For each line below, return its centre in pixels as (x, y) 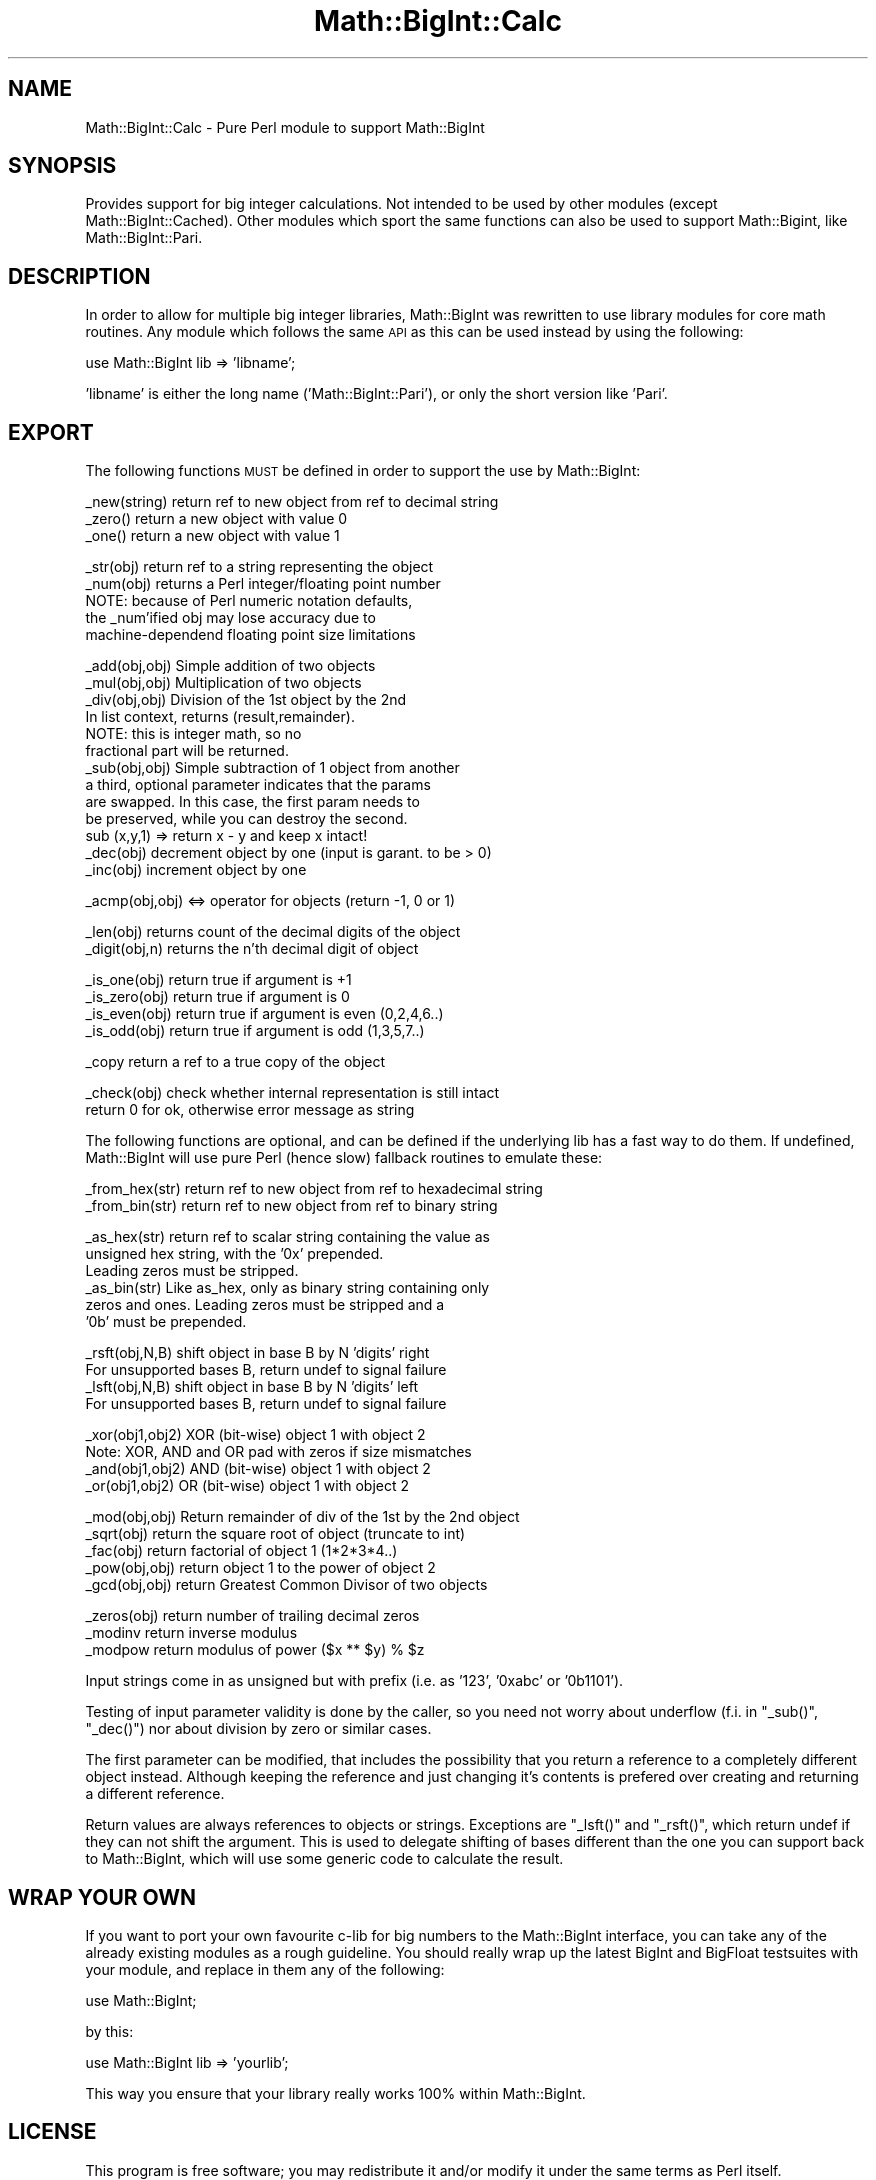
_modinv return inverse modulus (191, 1633)
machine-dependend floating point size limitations (250, 635)
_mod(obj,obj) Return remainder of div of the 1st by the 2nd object (302, 1517)
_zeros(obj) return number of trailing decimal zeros (252, 1616)
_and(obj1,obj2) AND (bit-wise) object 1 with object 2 (258, 1469)
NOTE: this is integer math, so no (193, 734)
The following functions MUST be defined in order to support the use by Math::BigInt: (363, 471)
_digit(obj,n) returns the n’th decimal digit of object (252, 949)
